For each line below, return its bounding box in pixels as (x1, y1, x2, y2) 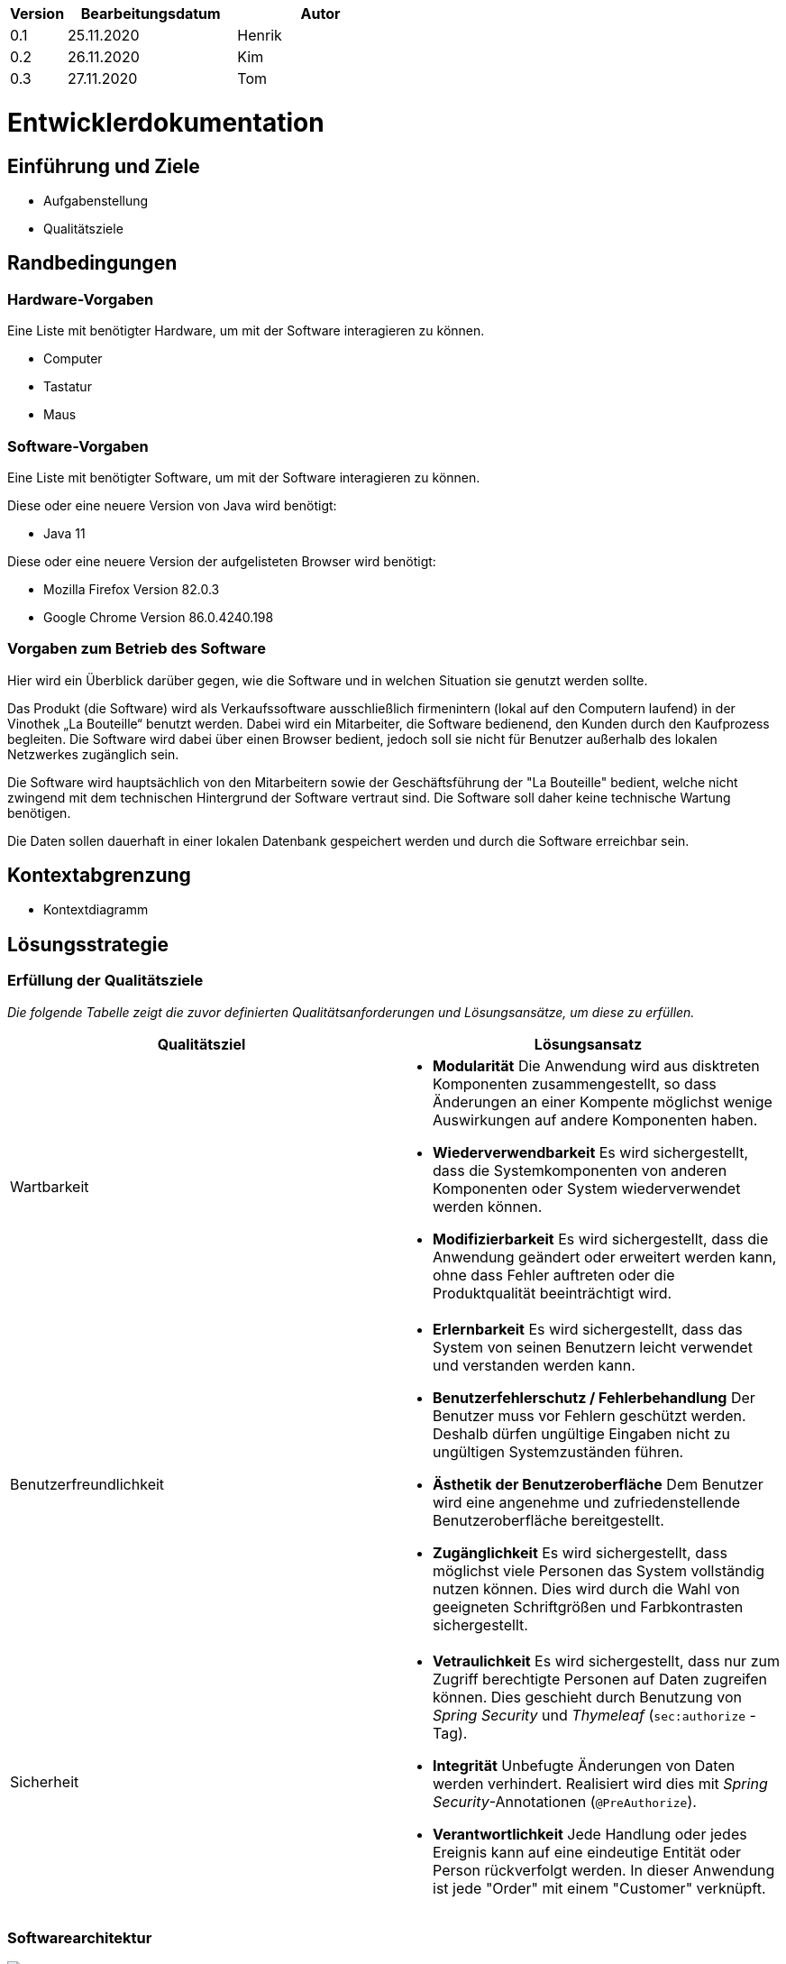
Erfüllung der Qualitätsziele (7, 971, 204, 990)
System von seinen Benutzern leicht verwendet (433, 1337, 753, 1356)
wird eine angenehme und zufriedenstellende (433, 1492, 741, 1511)
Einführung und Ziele (7, 154, 200, 178)
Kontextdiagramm (43, 902, 149, 918)
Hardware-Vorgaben (7, 289, 154, 308)
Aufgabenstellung (43, 192, 149, 208)
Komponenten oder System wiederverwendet (433, 1179, 741, 1198)
